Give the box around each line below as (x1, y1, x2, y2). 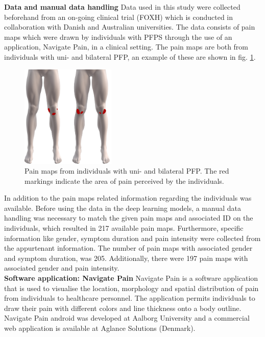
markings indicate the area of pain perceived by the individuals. (25, 175, 224, 186)
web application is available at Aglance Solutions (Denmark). (4, 323, 196, 333)
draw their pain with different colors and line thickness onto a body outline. (4, 302, 242, 313)
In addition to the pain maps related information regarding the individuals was (4, 192, 252, 203)
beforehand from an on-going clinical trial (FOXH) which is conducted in (4, 11, 233, 22)
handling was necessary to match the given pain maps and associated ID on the (4, 212, 253, 223)
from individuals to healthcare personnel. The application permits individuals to (4, 293, 255, 303)
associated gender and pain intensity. (4, 262, 119, 273)
